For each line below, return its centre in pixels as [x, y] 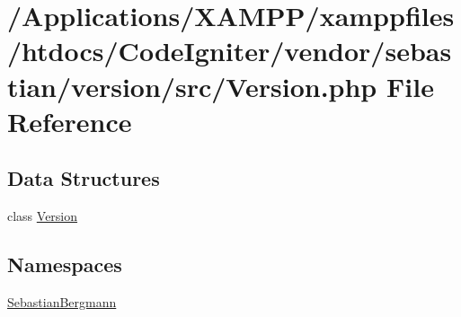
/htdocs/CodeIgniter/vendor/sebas [230, 51]
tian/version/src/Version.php [192, 86]
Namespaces [65, 264]
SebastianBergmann [62, 301]
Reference [70, 121]
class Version [43, 216]
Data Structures [84, 178]
